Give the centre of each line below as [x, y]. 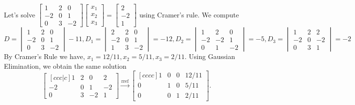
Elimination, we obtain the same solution [65, 66]
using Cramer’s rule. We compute [189, 14]
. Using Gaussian [210, 56]
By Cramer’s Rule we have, [44, 56]
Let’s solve [20, 14]
